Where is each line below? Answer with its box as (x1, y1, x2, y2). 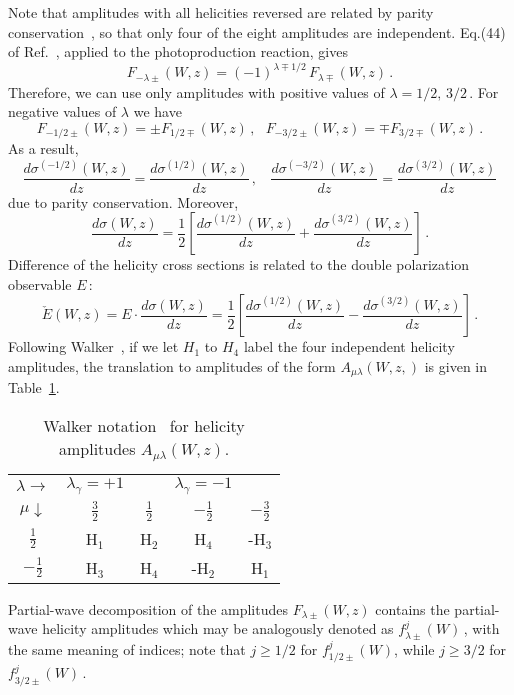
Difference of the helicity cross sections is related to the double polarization (8, 254, 470, 275)
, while (394, 638, 435, 659)
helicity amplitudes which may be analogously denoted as (42, 618, 394, 639)
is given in (424, 355, 488, 376)
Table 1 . (8, 377, 60, 398)
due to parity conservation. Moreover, (8, 191, 239, 212)
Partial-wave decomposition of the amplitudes (8, 598, 288, 619)
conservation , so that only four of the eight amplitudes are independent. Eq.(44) (8, 21, 506, 42)
